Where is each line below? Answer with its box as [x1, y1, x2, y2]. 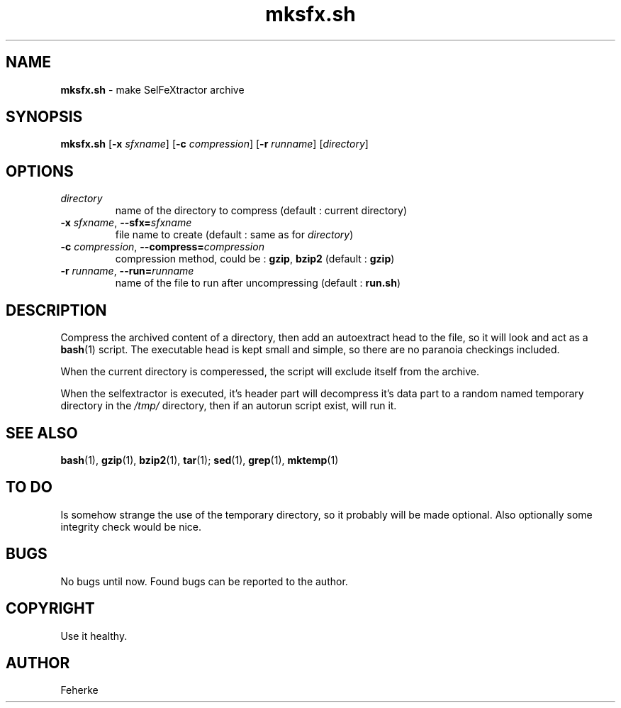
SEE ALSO [6, 424, 78, 442]
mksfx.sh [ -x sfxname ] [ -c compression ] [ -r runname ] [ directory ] [60, 138, 369, 150]
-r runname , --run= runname [60, 265, 194, 277]
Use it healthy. [60, 629, 128, 642]
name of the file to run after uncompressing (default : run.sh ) [115, 277, 401, 289]
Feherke [60, 684, 99, 697]
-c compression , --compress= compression [60, 240, 264, 253]
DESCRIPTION [6, 301, 107, 319]
